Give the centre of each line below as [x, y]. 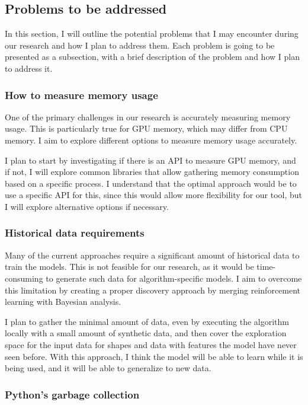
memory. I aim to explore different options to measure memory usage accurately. [151, 140]
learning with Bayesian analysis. [63, 302]
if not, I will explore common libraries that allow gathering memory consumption [152, 172]
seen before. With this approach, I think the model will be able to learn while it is [154, 356]
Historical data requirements [75, 233]
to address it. [29, 68]
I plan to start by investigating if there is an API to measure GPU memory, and [150, 160]
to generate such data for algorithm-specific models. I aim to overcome [174, 278]
